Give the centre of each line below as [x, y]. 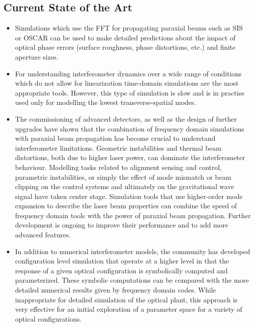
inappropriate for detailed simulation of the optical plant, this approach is [126, 299]
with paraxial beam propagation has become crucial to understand [115, 138]
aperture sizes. [37, 56]
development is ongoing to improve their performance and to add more [122, 225]
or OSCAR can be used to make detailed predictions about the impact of [125, 37]
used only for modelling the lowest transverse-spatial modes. [106, 102]
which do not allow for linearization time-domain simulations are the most [127, 83]
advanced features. [43, 235]
